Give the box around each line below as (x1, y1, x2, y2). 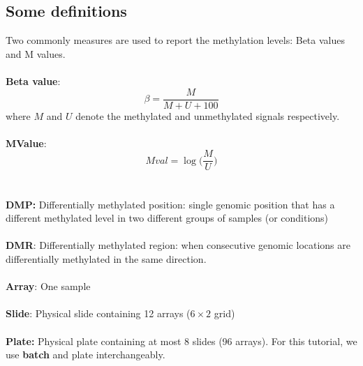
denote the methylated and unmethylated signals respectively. (75, 108, 340, 123)
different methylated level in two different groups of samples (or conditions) (6, 211, 329, 225)
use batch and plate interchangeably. (6, 347, 165, 362)
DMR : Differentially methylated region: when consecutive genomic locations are (6, 238, 350, 252)
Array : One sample (6, 279, 91, 293)
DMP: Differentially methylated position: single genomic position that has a (6, 197, 335, 211)
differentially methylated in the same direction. (6, 252, 207, 266)
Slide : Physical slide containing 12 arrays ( (6, 306, 191, 321)
